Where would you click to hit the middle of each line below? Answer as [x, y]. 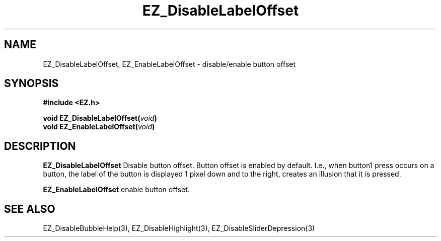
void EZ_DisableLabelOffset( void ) [100, 118]
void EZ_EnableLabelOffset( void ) [99, 127]
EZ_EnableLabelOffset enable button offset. [116, 190]
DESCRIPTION [40, 146]
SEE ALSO [30, 209]
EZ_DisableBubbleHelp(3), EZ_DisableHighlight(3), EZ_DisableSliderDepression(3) [179, 228]
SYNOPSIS [31, 84]
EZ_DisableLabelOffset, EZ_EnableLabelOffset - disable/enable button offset [169, 64]
